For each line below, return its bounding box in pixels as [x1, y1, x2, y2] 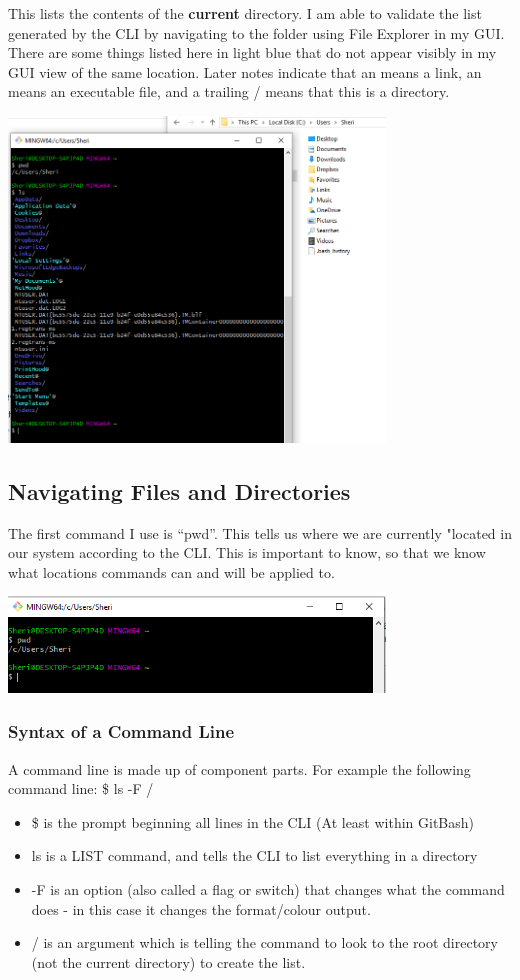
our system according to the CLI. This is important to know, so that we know [8, 542, 486, 563]
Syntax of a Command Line [8, 719, 235, 744]
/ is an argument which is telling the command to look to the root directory [31, 932, 498, 953]
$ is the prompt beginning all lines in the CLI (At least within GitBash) [31, 811, 475, 832]
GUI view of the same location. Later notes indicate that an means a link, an [8, 61, 482, 82]
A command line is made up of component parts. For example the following [8, 758, 471, 779]
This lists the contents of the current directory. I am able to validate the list [8, 3, 482, 23]
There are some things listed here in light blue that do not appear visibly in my [8, 42, 497, 63]
